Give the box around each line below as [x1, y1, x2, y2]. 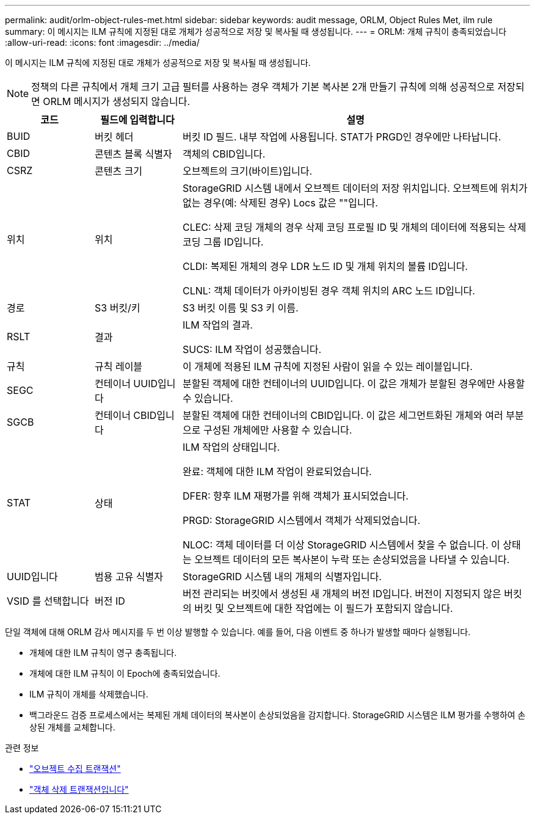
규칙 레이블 [94, 360, 143, 373]
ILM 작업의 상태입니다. [182, 441, 280, 453]
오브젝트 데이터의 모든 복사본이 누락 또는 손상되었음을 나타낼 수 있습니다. [194, 553, 510, 566]
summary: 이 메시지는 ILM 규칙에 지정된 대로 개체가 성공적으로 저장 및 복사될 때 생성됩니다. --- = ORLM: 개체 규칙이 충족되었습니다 [5, 26, 507, 37]
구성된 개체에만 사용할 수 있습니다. [203, 424, 352, 436]
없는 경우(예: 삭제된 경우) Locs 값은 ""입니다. [182, 197, 378, 209]
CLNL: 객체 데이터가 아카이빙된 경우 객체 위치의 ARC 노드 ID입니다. [182, 285, 475, 297]
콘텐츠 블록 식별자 [94, 148, 172, 160]
